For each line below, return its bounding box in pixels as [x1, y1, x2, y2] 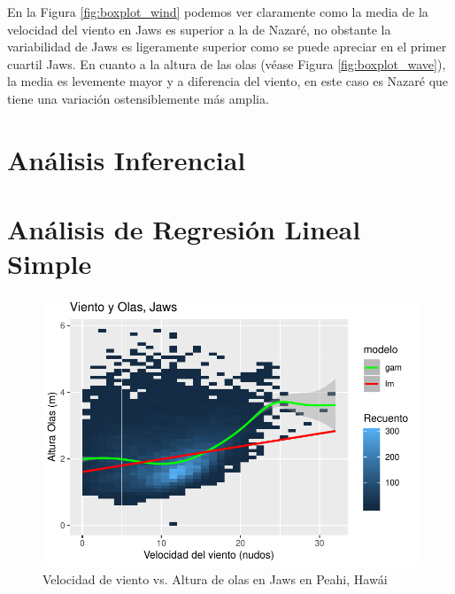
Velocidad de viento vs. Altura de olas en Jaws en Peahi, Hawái [42, 570, 388, 589]
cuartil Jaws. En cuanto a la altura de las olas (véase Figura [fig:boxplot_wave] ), [7, 54, 446, 73]
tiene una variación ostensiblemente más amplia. [7, 89, 269, 107]
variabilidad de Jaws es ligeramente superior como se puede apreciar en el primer [7, 37, 447, 56]
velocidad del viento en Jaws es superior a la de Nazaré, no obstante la [7, 20, 391, 38]
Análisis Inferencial [7, 141, 246, 177]
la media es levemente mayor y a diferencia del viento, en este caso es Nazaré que [7, 72, 449, 90]
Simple [7, 246, 92, 282]
